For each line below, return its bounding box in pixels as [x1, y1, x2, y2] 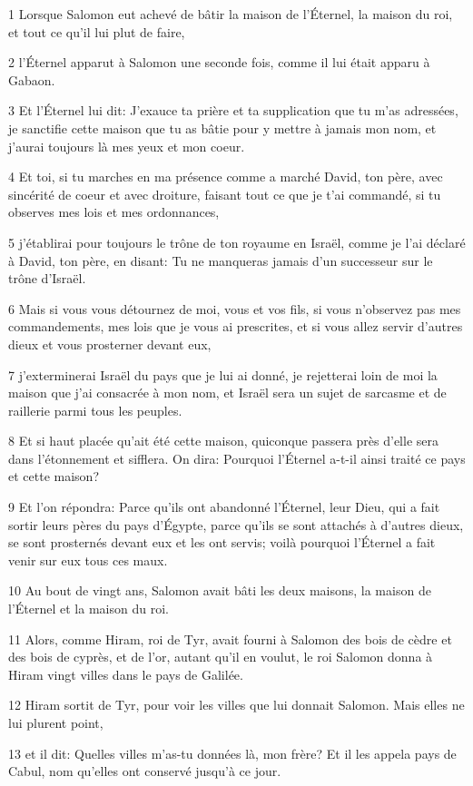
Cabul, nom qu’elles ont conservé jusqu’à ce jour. [8, 761, 281, 781]
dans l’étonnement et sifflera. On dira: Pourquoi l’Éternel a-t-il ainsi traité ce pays [8, 448, 466, 467]
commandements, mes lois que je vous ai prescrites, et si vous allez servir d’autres [8, 317, 463, 336]
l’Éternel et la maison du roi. [8, 599, 169, 618]
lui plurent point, [8, 713, 103, 732]
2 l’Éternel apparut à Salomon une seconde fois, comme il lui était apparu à [8, 53, 430, 72]
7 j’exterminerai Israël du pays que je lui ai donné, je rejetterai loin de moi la [8, 365, 438, 384]
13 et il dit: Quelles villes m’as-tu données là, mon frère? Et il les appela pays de [8, 743, 457, 762]
